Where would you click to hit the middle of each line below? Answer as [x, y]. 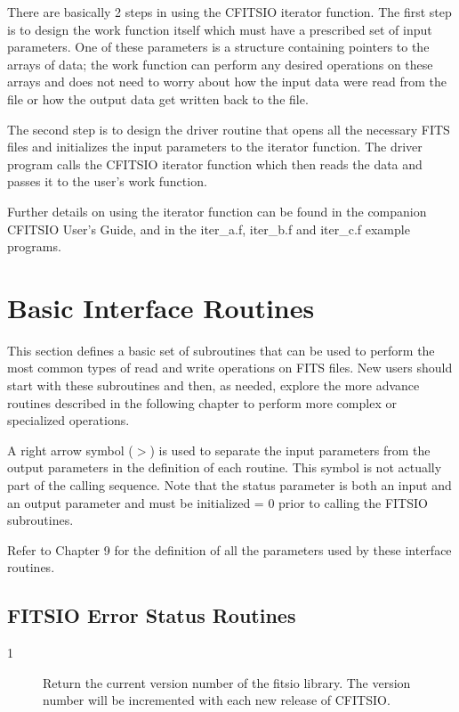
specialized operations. [68, 420]
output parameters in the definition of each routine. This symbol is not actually [225, 467]
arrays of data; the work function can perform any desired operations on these [220, 64]
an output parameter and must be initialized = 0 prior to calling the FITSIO [217, 502]
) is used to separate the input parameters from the [290, 450]
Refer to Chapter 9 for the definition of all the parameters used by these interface [229, 549]
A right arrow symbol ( [70, 450]
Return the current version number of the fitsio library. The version [227, 682]
